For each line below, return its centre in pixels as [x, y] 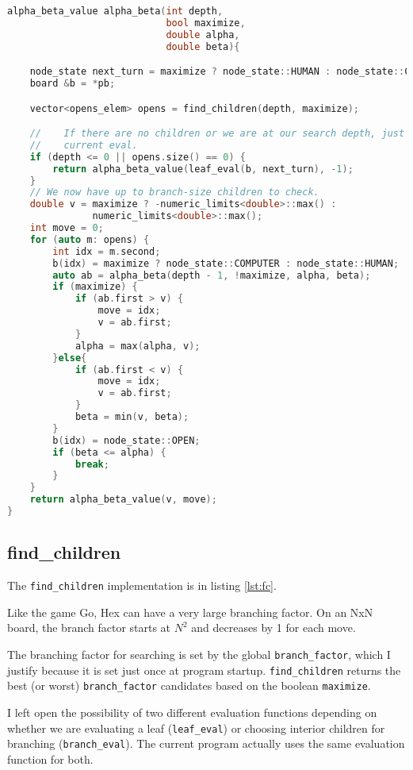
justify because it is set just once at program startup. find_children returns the [204, 670]
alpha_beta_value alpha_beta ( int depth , [115, 11]
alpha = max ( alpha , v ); [138, 346]
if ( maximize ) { [95, 287]
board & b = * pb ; [73, 84]
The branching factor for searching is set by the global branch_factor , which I [199, 654]
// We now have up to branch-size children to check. [174, 192]
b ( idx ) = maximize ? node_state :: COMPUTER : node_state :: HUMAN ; [226, 263]
